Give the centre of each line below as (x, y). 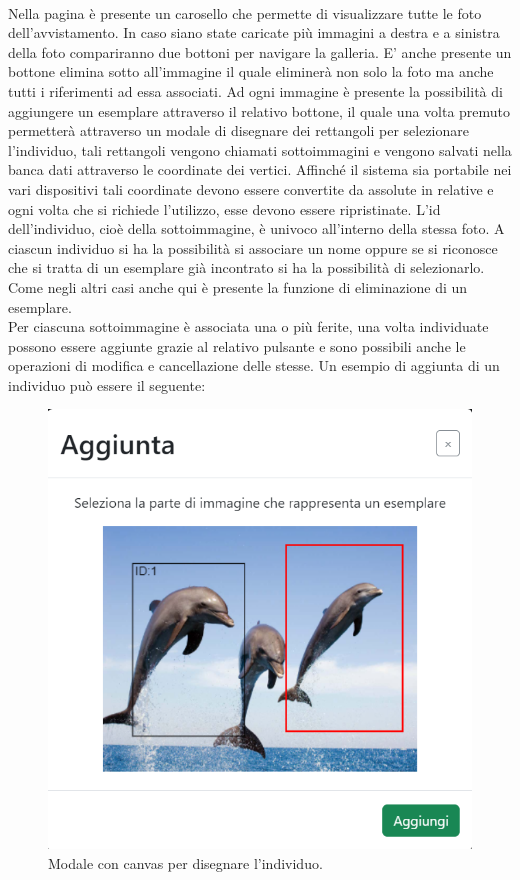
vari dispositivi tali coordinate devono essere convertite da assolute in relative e (251, 188)
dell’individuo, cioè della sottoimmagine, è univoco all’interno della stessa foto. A (256, 228)
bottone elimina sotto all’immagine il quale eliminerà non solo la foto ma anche (251, 71)
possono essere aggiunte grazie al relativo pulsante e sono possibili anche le (237, 345)
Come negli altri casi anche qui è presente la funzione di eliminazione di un (238, 286)
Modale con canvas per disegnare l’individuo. (185, 862)
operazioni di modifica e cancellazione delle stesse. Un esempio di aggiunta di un (254, 365)
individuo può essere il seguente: (107, 384)
